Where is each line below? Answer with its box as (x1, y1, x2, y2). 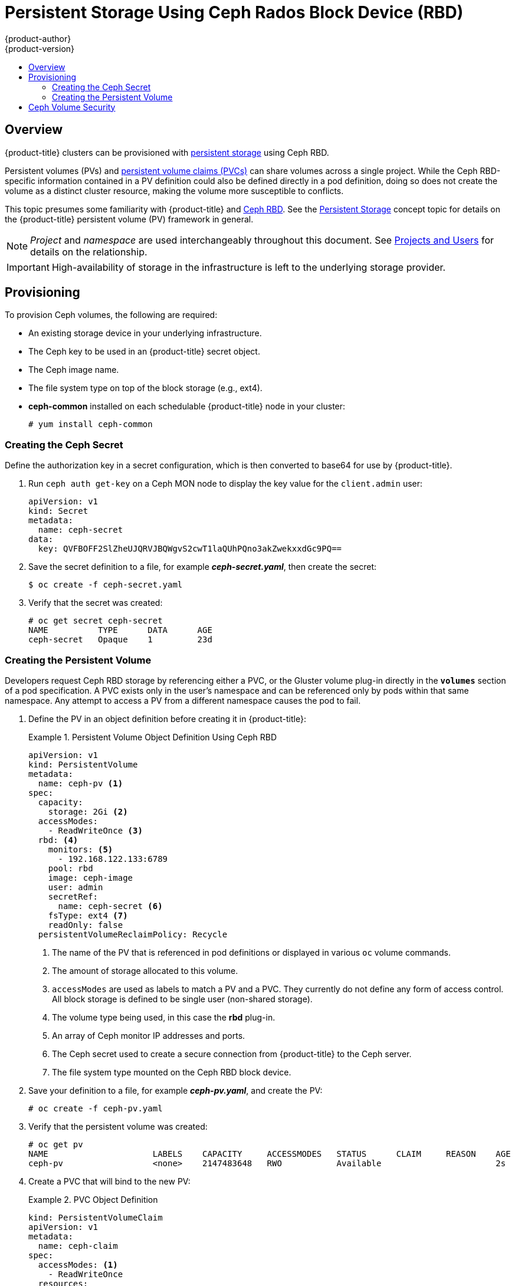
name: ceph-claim (38, 1241, 118, 1251)
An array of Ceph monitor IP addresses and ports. (52, 1030, 245, 1041)
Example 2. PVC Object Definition (28, 1194, 158, 1205)
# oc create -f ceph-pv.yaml (28, 1103, 163, 1113)
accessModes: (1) (38, 1259, 118, 1269)
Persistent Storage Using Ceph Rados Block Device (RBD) (5, 2, 464, 22)
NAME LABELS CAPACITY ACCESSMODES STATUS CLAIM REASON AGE (28, 1149, 511, 1159)
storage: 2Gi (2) (48, 806, 128, 816)
